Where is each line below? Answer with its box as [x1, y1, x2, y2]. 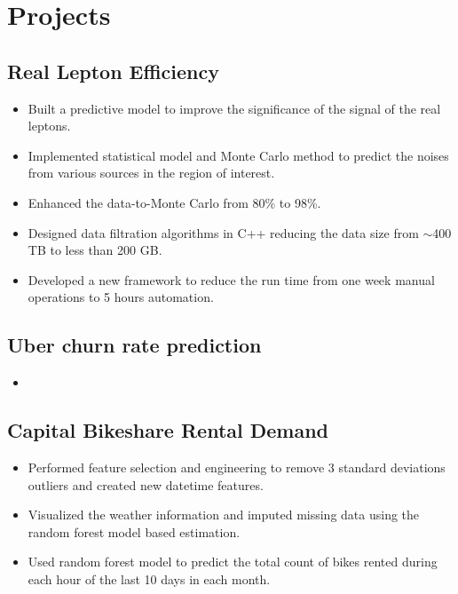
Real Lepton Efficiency [7, 57, 220, 84]
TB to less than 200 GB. [28, 241, 162, 259]
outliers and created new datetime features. [28, 475, 264, 494]
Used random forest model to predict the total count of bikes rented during [28, 552, 438, 571]
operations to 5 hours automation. [28, 288, 214, 306]
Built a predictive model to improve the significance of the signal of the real [28, 99, 441, 117]
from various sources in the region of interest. [28, 163, 275, 182]
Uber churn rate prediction [7, 331, 262, 359]
